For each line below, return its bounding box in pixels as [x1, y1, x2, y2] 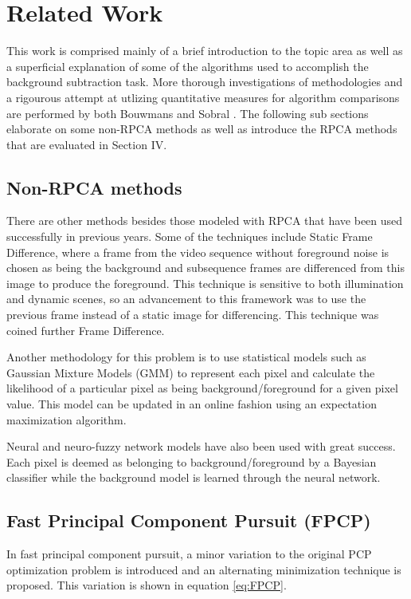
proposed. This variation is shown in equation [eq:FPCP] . [6, 577, 287, 593]
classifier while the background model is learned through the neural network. [6, 469, 381, 486]
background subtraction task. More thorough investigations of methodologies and [6, 73, 403, 90]
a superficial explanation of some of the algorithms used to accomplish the [6, 57, 369, 74]
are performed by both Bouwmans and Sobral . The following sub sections [6, 104, 369, 121]
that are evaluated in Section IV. [6, 136, 167, 152]
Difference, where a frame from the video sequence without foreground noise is [6, 243, 389, 260]
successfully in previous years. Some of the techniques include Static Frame [6, 228, 373, 245]
